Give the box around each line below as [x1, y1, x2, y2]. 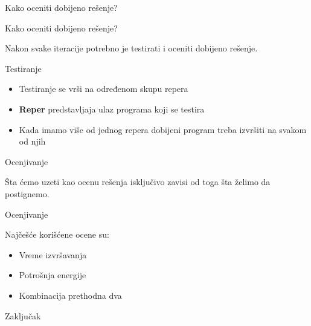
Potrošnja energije [19, 269, 86, 281]
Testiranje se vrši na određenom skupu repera [19, 82, 188, 95]
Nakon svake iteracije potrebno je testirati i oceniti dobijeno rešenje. [5, 42, 258, 54]
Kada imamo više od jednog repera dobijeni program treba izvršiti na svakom [19, 123, 307, 135]
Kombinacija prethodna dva [19, 289, 122, 301]
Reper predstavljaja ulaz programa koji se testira [19, 102, 205, 115]
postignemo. [5, 187, 50, 200]
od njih [19, 135, 46, 148]
